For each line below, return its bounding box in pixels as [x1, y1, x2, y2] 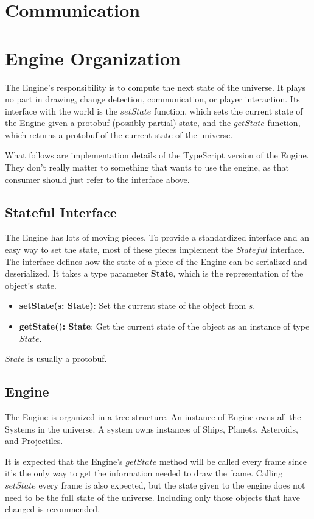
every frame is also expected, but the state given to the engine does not [38, 478, 305, 491]
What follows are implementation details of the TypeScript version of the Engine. [5, 149, 309, 161]
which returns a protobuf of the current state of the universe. [5, 128, 233, 141]
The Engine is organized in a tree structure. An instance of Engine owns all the [5, 411, 301, 423]
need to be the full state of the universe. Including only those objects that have [5, 490, 300, 503]
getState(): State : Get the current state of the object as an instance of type [19, 320, 310, 333]
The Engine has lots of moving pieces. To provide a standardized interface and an [5, 231, 309, 244]
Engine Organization [5, 45, 181, 70]
